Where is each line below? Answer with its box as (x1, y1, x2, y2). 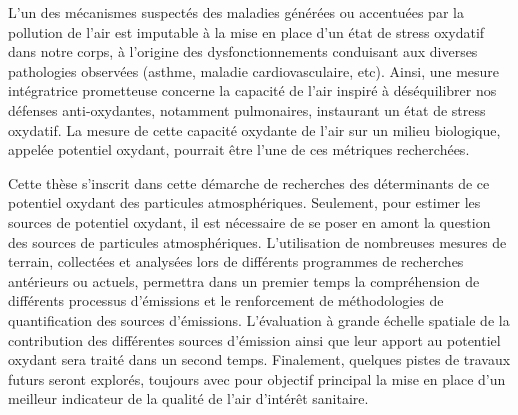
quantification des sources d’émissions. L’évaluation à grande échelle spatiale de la (8, 309, 510, 330)
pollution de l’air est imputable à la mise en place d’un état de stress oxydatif (8, 21, 485, 42)
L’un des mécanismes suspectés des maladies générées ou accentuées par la (8, 2, 464, 22)
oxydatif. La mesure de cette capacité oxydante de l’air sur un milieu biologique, (8, 119, 501, 140)
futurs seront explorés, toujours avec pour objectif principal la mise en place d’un (8, 368, 506, 389)
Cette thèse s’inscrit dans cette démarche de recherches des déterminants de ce (8, 172, 490, 193)
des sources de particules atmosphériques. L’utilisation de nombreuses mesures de (8, 231, 507, 252)
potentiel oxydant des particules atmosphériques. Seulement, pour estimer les (8, 192, 481, 213)
